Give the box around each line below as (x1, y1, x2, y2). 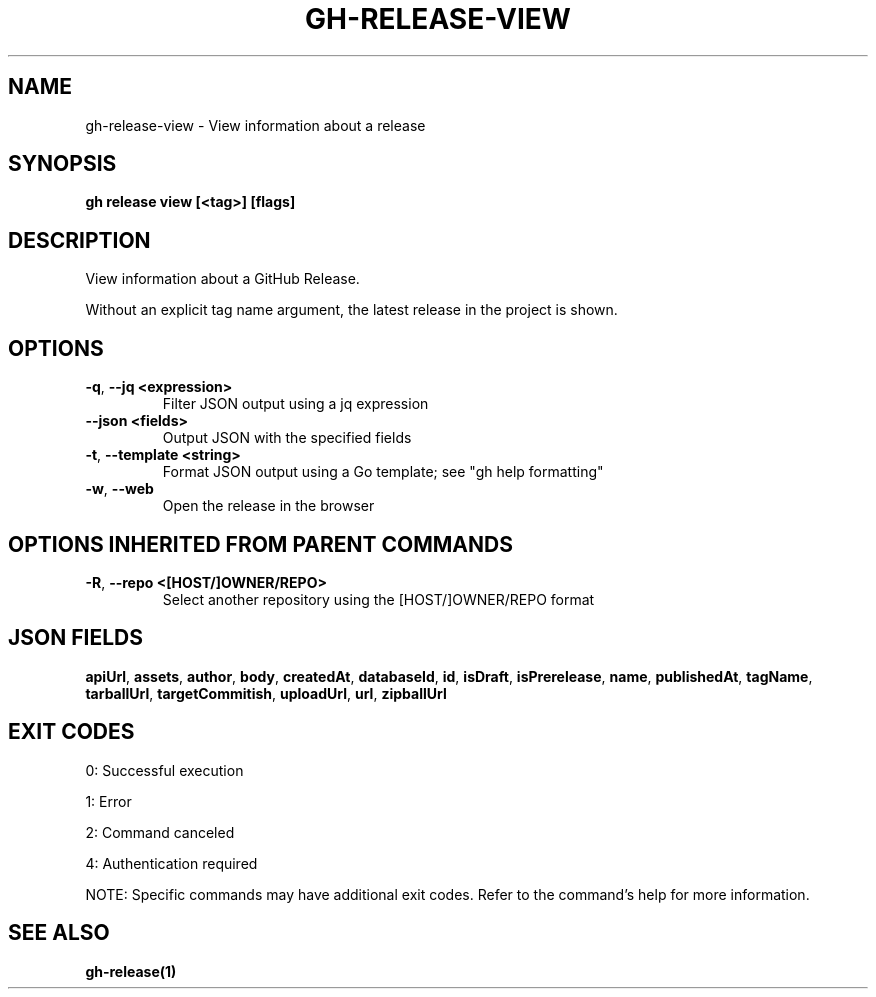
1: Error (85, 792, 132, 810)
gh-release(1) (85, 962, 177, 980)
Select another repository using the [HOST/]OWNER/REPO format (162, 590, 595, 608)
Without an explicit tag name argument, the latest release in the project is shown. (85, 301, 618, 319)
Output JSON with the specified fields (162, 429, 412, 447)
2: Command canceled (85, 823, 235, 841)
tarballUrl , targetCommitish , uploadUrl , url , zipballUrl (85, 684, 447, 702)
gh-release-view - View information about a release (85, 116, 426, 134)
